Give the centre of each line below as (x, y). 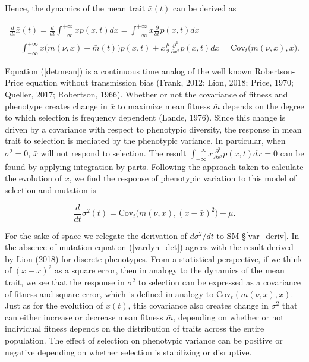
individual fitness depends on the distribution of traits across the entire (135, 328)
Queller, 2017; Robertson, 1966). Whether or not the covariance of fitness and (146, 94)
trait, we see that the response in (65, 282)
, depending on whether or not (228, 317)
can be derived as (205, 8)
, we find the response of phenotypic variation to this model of (183, 178)
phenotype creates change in (56, 106)
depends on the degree (264, 106)
